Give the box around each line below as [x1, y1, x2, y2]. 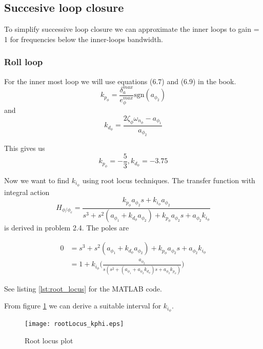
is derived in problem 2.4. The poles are [4, 222, 129, 233]
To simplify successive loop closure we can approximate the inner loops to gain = [4, 24, 259, 34]
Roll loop [4, 55, 43, 68]
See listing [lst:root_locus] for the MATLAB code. [4, 283, 162, 294]
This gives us [4, 143, 45, 153]
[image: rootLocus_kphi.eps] [25, 320, 124, 327]
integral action [4, 186, 50, 197]
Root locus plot [25, 335, 73, 345]
